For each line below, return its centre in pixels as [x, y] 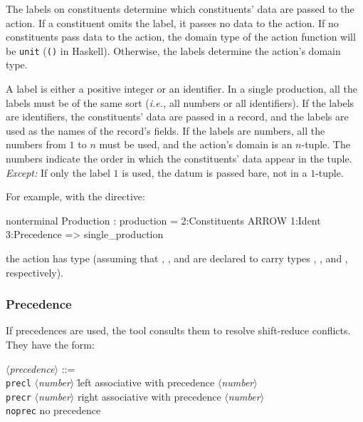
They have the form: [50, 344]
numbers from [36, 144]
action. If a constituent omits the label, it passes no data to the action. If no [172, 22]
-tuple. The [326, 144]
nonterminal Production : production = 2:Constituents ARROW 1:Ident [163, 220]
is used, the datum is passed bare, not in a [215, 172]
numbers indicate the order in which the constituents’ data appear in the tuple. [179, 158]
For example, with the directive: [75, 196]
